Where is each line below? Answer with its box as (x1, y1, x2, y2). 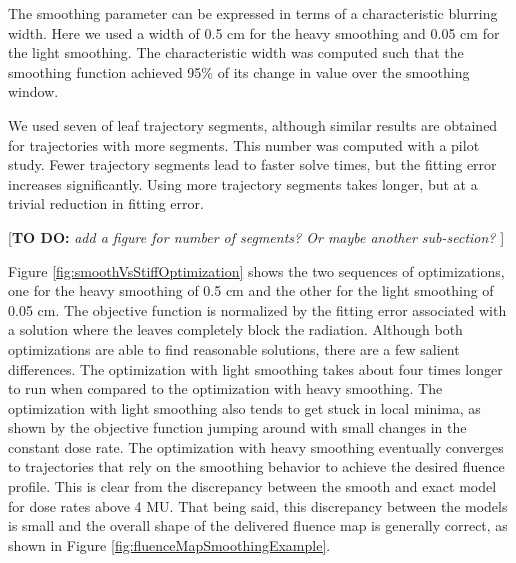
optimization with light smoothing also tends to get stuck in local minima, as (8, 397, 481, 418)
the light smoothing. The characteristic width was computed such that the (8, 42, 464, 63)
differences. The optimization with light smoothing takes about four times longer (8, 358, 503, 379)
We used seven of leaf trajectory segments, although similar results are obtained (8, 114, 498, 135)
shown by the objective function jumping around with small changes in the (8, 417, 467, 438)
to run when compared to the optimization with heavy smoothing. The (8, 378, 443, 399)
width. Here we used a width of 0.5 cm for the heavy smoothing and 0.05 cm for (8, 22, 500, 43)
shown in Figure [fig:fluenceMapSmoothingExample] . (8, 534, 331, 555)
